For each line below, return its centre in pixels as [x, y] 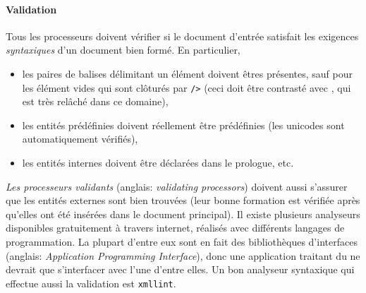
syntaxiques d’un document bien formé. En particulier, [123, 50]
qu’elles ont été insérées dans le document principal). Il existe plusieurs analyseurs [183, 214]
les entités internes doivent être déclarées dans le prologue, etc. [158, 163]
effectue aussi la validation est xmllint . [91, 283]
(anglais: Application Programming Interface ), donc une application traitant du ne [183, 255]
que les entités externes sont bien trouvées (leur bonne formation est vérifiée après [183, 200]
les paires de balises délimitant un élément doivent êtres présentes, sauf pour [187, 73]
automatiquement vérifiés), [80, 139]
